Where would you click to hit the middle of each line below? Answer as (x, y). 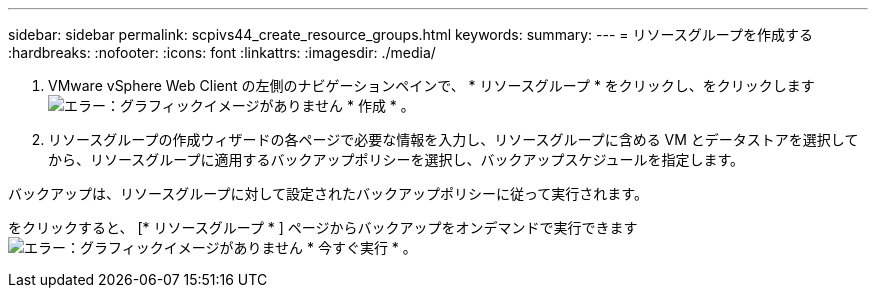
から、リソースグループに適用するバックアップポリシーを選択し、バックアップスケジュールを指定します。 (396, 159)
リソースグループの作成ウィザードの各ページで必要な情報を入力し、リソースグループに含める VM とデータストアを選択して (453, 139)
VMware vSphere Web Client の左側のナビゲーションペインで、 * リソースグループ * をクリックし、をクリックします (431, 85)
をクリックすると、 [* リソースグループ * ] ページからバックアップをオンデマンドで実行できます (323, 227)
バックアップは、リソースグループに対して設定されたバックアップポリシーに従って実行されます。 (328, 193)
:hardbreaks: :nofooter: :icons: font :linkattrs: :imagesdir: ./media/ (222, 52)
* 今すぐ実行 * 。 (361, 247)
